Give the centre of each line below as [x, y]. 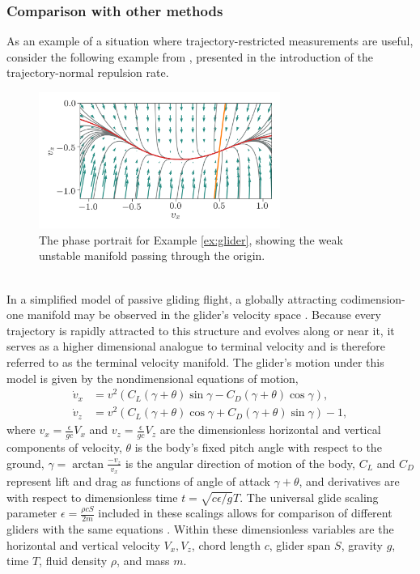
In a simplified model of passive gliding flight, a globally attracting [172, 298]
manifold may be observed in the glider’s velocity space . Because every [204, 315]
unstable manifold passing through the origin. [152, 255]
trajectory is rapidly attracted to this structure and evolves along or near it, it [201, 330]
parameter [32, 513]
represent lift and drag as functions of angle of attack [138, 481]
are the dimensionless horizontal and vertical [270, 429]
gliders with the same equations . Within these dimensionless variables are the [200, 529]
